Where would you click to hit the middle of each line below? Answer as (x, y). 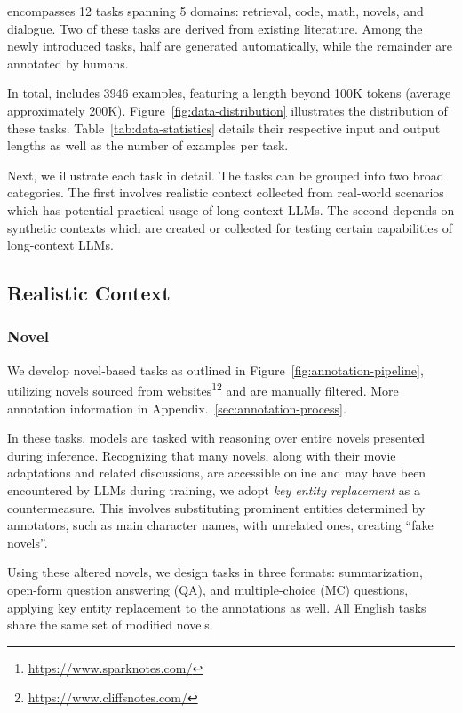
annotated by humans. (68, 63)
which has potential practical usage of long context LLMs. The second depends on (231, 209)
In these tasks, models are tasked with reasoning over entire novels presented (216, 438)
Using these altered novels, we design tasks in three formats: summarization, (215, 572)
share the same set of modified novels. (110, 625)
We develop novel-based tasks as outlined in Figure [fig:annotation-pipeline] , (215, 369)
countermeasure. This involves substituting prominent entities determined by (216, 507)
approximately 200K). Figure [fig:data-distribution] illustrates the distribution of (227, 110)
